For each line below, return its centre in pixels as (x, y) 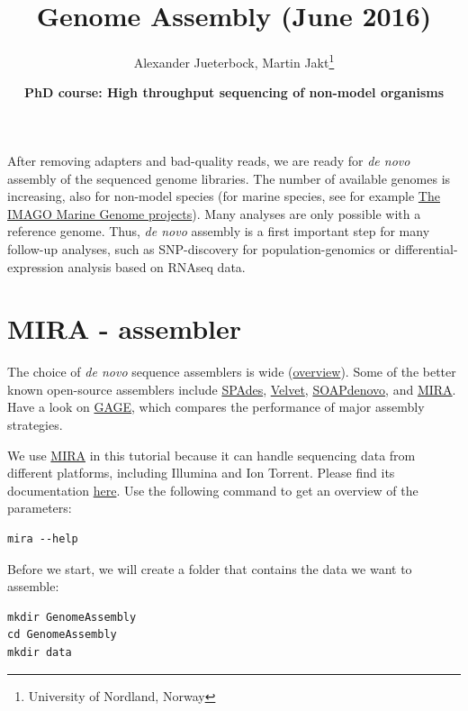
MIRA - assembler (125, 328)
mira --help (43, 539)
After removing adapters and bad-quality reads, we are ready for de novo (209, 160)
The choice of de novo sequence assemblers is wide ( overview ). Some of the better (232, 372)
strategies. (35, 425)
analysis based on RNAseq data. (157, 266)
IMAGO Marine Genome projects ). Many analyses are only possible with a (214, 213)
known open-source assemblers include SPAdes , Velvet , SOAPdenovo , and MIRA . (232, 389)
